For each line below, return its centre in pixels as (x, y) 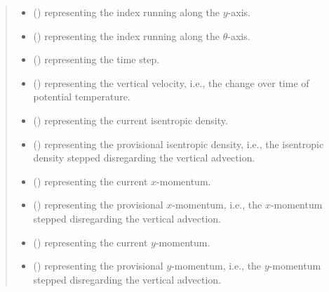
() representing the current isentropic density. (130, 120)
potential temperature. (82, 97)
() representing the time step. (96, 59)
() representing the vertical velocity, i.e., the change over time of (171, 82)
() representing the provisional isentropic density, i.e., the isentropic (179, 144)
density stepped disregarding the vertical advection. (144, 158)
